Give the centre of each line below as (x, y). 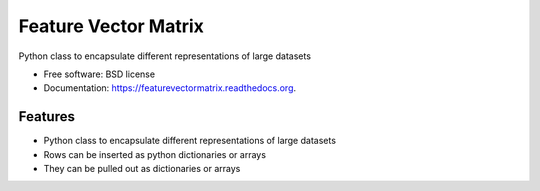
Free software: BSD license (99, 74)
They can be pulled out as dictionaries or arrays (142, 169)
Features (46, 116)
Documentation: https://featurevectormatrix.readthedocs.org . (170, 88)
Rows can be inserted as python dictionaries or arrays (155, 154)
